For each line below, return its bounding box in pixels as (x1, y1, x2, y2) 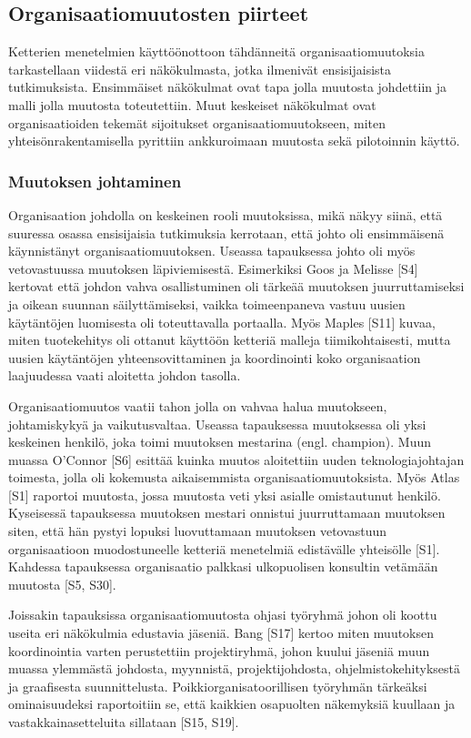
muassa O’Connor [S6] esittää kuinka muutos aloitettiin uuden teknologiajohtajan (8, 450, 465, 469)
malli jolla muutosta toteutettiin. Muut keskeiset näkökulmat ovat (8, 95, 376, 114)
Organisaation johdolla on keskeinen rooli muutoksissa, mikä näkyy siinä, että (8, 205, 443, 224)
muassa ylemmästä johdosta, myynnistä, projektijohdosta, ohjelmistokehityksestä (8, 659, 460, 678)
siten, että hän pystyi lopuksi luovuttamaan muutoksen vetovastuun (8, 521, 387, 541)
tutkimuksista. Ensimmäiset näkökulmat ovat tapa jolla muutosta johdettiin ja (8, 77, 447, 96)
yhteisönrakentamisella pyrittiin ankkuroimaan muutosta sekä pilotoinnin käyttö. (8, 131, 460, 150)
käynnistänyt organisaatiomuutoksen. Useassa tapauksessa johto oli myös (8, 241, 416, 260)
